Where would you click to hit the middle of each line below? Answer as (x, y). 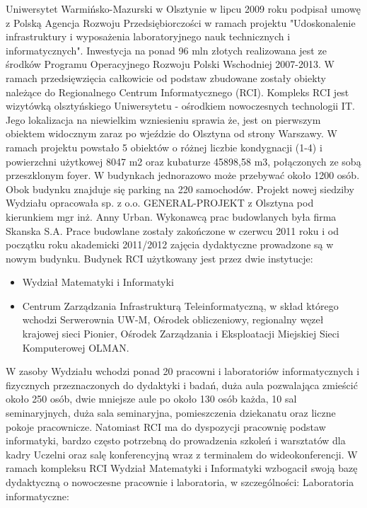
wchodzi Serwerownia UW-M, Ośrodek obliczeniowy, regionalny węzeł (173, 319)
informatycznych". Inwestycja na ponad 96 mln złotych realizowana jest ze (166, 50)
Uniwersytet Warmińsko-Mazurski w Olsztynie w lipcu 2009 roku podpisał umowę (183, 8)
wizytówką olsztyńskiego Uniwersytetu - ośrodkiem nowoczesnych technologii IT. (180, 106)
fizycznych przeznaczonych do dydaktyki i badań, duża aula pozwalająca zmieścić (182, 385)
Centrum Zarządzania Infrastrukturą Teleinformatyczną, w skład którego (180, 305)
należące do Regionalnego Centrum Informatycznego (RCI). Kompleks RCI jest (177, 92)
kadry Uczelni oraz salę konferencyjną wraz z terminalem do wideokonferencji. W (182, 454)
